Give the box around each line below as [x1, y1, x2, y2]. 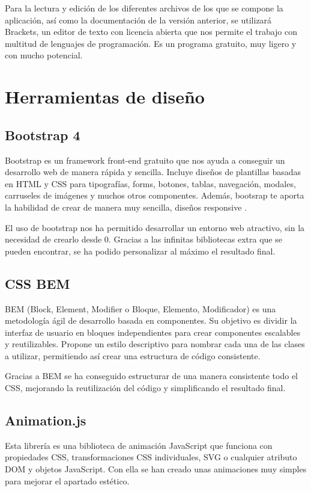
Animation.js [5, 411, 86, 430]
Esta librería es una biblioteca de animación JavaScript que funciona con [5, 439, 273, 451]
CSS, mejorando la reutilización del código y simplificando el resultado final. [5, 381, 286, 394]
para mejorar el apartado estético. [5, 474, 130, 487]
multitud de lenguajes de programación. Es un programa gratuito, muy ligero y [5, 37, 297, 49]
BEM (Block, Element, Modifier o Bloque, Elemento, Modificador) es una [5, 302, 276, 315]
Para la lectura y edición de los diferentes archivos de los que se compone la [5, 2, 283, 14]
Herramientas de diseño [5, 84, 205, 109]
